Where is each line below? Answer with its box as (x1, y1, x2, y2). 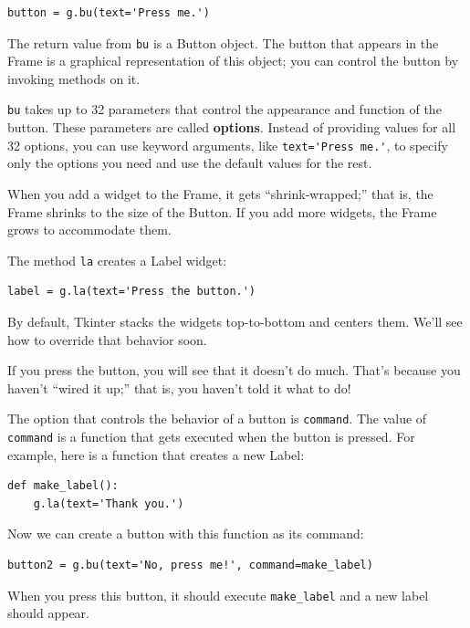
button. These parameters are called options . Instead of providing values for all (7, 118, 456, 137)
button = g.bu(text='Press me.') (7, 6, 210, 19)
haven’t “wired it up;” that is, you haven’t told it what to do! (7, 378, 351, 397)
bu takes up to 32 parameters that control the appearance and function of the (7, 99, 442, 119)
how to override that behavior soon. (7, 330, 207, 349)
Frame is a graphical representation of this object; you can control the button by (7, 51, 459, 70)
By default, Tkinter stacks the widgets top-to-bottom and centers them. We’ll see (7, 311, 463, 330)
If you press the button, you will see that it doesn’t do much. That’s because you (7, 361, 461, 380)
